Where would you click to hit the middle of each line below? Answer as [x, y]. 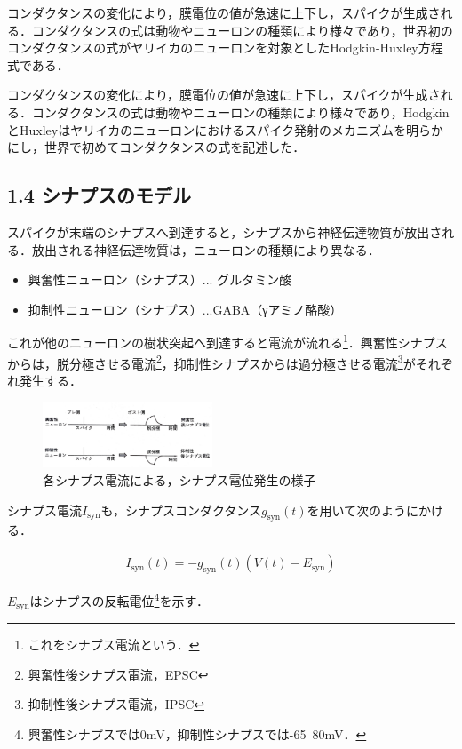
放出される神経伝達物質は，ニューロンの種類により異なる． [206, 249]
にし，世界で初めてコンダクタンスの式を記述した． [156, 147]
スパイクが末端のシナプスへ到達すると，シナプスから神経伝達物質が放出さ [225, 231]
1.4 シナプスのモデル [99, 195]
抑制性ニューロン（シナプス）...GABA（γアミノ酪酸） [185, 309]
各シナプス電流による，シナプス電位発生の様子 [179, 480]
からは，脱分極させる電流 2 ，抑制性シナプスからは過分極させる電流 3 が [211, 362]
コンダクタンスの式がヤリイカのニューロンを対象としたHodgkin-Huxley [213, 48]
